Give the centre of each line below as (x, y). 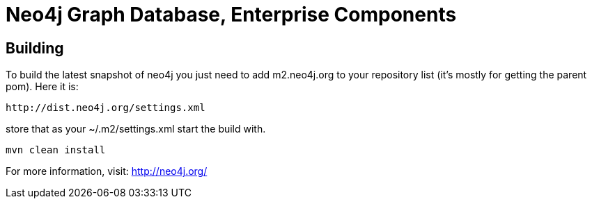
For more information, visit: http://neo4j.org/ (107, 171)
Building (35, 48)
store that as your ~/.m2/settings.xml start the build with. (136, 129)
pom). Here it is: (42, 87)
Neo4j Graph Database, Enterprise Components (231, 15)
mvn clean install (56, 150)
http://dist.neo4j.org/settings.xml (106, 108)
